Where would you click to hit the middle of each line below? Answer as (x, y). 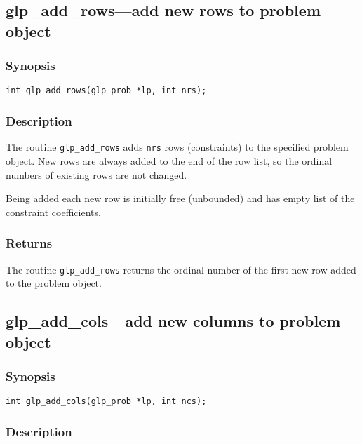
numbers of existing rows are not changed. (96, 174)
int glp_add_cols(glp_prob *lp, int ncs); (106, 402)
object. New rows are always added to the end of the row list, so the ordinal (169, 160)
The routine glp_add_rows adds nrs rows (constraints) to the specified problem (177, 147)
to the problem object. (54, 283)
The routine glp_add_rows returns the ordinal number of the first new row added (181, 269)
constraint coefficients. (53, 211)
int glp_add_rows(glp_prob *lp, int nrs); (106, 91)
